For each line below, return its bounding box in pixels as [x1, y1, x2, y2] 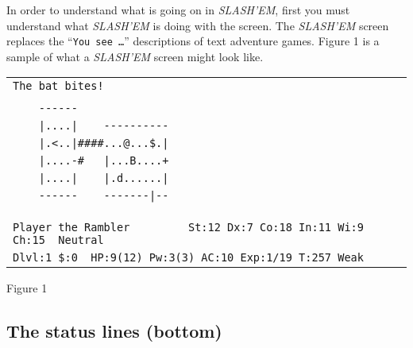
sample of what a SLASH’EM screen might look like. [6, 48, 264, 64]
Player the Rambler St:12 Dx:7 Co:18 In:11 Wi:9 [13, 221, 364, 234]
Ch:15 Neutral [13, 234, 104, 247]
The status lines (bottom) [6, 319, 222, 343]
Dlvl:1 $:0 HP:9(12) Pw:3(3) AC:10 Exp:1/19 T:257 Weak [13, 251, 364, 265]
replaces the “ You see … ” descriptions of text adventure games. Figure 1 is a [6, 33, 380, 49]
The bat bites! [13, 79, 104, 93]
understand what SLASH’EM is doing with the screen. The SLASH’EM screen [6, 17, 389, 33]
